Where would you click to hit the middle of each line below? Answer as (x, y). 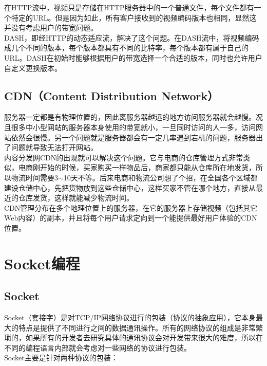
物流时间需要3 (34, 177)
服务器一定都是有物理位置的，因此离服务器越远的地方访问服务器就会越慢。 (130, 117)
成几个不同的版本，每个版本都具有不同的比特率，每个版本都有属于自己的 (126, 48)
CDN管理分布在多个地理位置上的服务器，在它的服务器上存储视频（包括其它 (131, 207)
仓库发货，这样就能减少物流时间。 (76, 198)
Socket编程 (42, 263)
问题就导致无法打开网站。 (54, 147)
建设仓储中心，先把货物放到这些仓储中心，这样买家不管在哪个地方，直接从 (130, 187)
